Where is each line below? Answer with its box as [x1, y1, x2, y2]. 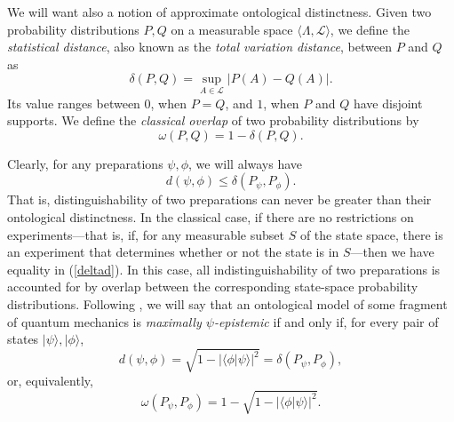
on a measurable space [171, 20, 293, 38]
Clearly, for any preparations [7, 154, 163, 172]
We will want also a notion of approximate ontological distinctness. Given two [7, 3, 432, 20]
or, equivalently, [7, 371, 93, 390]
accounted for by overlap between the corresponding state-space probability [7, 277, 418, 296]
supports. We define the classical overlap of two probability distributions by [7, 111, 419, 130]
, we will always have [188, 154, 303, 172]
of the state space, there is [299, 225, 443, 243]
